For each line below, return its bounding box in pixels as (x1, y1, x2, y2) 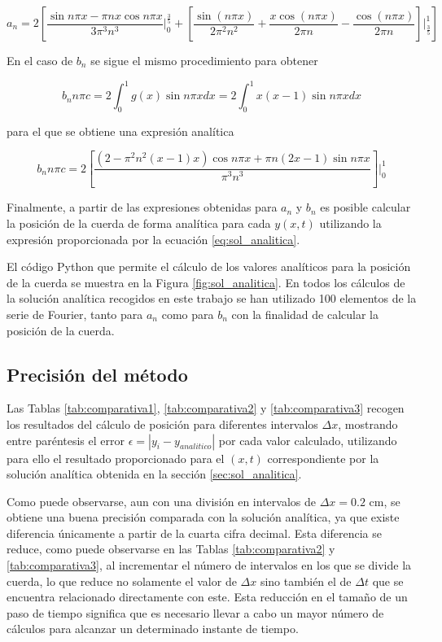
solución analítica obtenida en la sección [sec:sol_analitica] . (7, 465, 302, 483)
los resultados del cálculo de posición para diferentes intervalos (7, 415, 318, 432)
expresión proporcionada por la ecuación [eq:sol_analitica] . (7, 230, 300, 247)
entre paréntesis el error (7, 431, 125, 448)
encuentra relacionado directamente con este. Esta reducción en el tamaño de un (7, 588, 408, 605)
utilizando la (319, 214, 382, 231)
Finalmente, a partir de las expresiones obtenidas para (7, 199, 278, 216)
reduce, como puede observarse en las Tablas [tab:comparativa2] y (7, 540, 335, 557)
